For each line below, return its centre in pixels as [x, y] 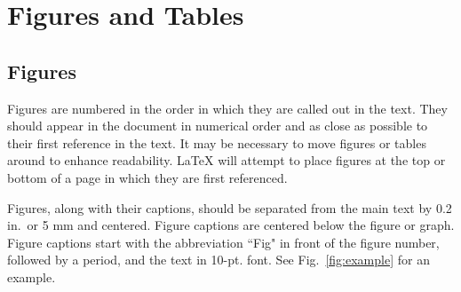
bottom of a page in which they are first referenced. [147, 177]
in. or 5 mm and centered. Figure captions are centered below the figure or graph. [231, 225]
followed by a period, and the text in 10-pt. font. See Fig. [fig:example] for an [219, 260]
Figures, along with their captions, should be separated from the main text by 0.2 [230, 207]
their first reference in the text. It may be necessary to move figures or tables [217, 142]
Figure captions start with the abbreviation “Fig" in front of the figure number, [223, 242]
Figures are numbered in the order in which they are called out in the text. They [227, 108]
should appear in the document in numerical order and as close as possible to [218, 126]
